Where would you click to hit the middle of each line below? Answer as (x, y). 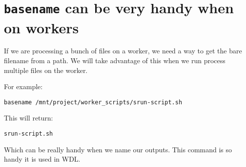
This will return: (29, 118)
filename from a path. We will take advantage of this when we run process (115, 60)
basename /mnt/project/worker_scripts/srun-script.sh (93, 102)
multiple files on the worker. (46, 70)
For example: (23, 86)
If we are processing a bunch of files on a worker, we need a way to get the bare (123, 51)
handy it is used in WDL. (42, 159)
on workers (41, 27)
